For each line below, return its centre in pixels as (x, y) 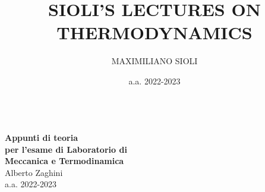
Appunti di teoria (41, 138)
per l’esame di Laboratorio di (66, 149)
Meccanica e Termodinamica (64, 161)
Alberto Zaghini (34, 172)
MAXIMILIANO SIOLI (154, 61)
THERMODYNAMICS (154, 32)
